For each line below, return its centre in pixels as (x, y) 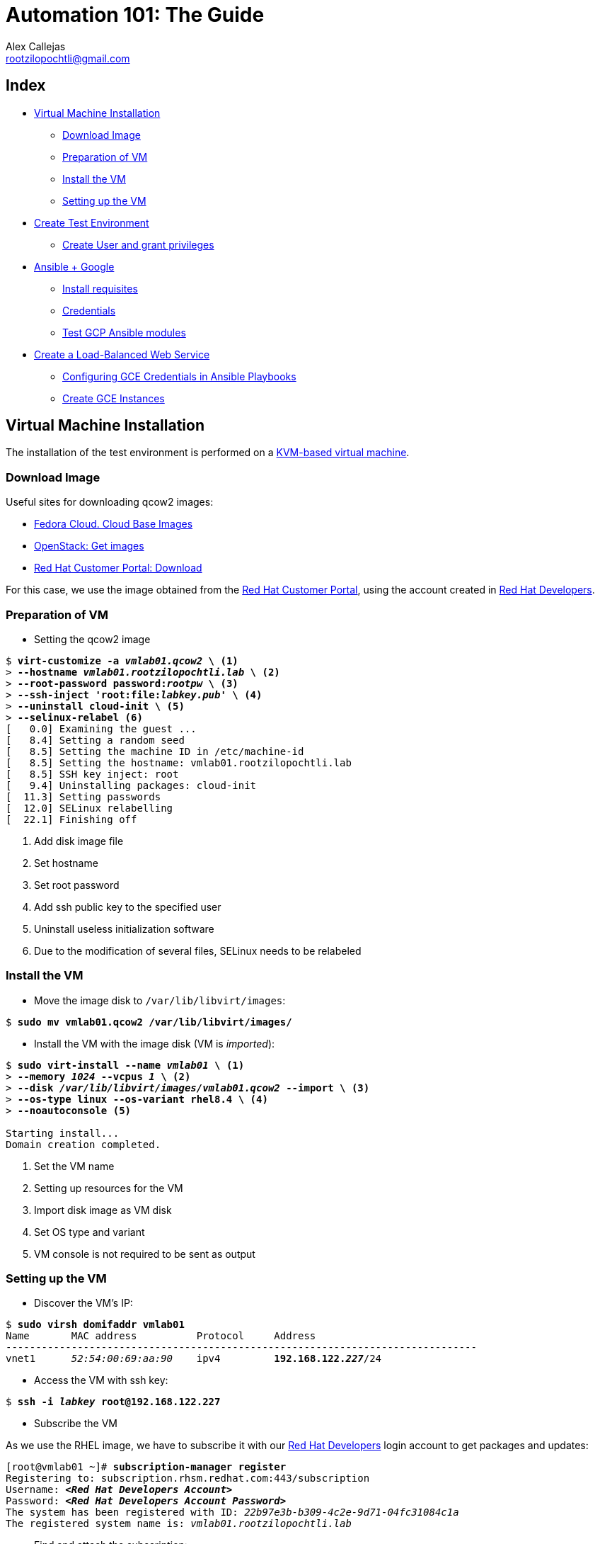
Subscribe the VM (76, 1424)
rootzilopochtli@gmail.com (68, 58)
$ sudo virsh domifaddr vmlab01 (95, 1325)
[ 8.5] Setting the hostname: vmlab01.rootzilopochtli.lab (179, 762)
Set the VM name (74, 1166)
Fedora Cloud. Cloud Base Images (114, 524)
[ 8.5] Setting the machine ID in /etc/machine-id (155, 751)
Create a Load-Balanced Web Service (122, 354)
